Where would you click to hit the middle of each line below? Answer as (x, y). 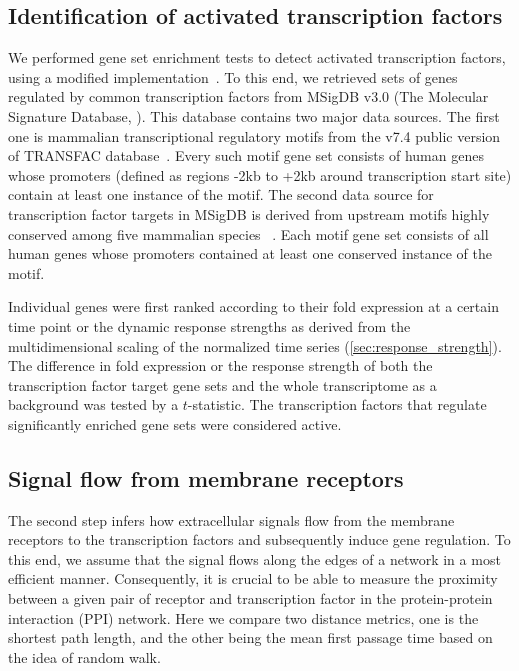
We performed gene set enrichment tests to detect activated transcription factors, (257, 57)
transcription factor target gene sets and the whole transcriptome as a (222, 384)
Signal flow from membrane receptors (206, 477)
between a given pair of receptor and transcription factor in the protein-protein (250, 598)
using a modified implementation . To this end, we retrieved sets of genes (233, 76)
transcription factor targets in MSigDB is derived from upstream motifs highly (249, 213)
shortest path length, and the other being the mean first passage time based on (250, 637)
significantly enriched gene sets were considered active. (175, 423)
